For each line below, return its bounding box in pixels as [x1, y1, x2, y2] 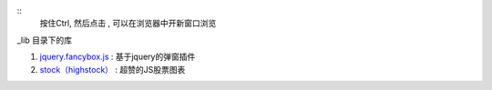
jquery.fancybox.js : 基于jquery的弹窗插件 [39, 51, 196, 63]
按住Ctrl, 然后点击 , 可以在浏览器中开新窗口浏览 [39, 18, 217, 29]
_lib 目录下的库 [16, 35, 73, 45]
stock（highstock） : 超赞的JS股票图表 [39, 64, 186, 75]
